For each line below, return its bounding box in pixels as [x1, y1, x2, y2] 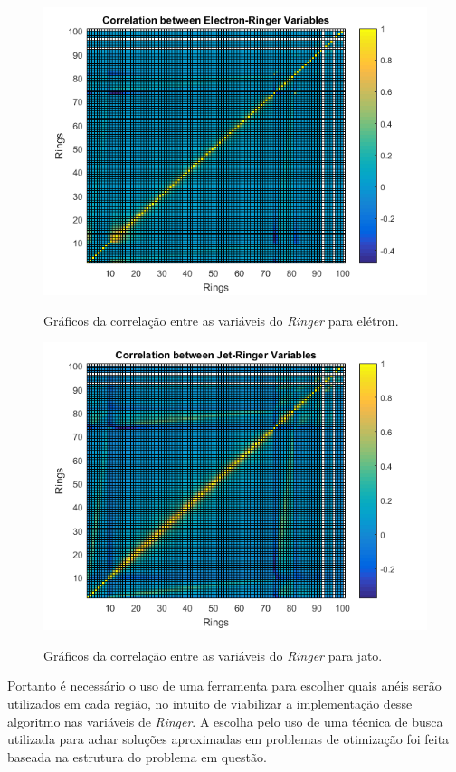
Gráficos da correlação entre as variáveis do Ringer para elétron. [43, 310, 399, 329]
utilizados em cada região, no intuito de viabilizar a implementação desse [7, 693, 413, 712]
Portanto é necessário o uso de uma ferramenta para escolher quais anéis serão [7, 676, 442, 695]
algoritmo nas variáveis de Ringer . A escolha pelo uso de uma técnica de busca [7, 711, 443, 730]
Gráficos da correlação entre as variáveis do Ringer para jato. [43, 645, 383, 664]
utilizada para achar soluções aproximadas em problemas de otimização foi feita [7, 729, 450, 748]
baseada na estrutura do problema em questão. [7, 747, 267, 766]
